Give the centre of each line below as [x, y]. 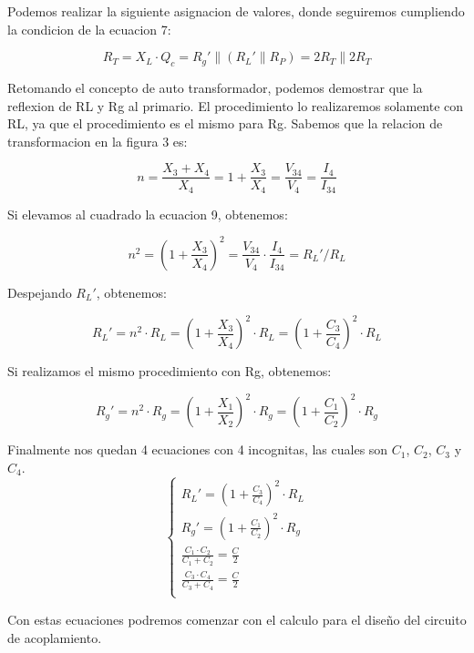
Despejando [40, 292]
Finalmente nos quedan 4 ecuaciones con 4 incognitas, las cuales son [198, 449]
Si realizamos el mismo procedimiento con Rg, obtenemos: [170, 371]
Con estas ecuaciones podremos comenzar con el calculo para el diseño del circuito [237, 619]
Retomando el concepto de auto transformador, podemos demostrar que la [215, 87]
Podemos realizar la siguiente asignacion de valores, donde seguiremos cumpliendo [236, 11]
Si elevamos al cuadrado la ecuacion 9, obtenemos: [148, 214]
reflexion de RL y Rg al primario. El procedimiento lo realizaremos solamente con [236, 105]
